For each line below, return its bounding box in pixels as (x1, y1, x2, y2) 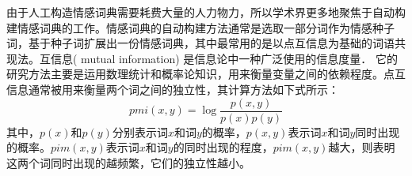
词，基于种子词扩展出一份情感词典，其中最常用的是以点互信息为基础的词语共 (6, 35, 406, 51)
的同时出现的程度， (173, 139, 273, 155)
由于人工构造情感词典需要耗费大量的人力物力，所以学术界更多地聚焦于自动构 (6, 4, 406, 20)
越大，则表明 (328, 139, 395, 155)
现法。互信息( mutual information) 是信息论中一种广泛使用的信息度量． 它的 (6, 50, 398, 66)
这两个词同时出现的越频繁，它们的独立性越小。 (6, 154, 250, 170)
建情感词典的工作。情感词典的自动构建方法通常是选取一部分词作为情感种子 (6, 19, 395, 36)
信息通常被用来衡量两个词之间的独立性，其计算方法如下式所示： (6, 81, 339, 97)
